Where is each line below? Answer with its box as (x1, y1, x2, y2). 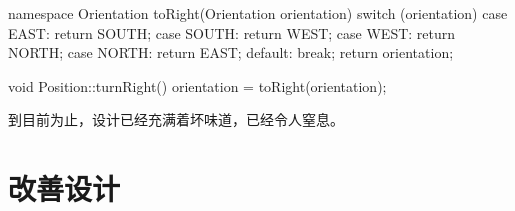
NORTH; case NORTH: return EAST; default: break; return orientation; (8, 42, 454, 63)
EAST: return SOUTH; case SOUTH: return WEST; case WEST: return (8, 22, 456, 43)
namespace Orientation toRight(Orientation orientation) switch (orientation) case (8, 3, 508, 23)
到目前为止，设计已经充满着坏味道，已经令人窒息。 (8, 109, 344, 130)
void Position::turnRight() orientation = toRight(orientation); (8, 75, 387, 96)
